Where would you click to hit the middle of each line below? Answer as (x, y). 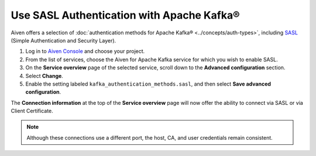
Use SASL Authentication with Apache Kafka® (125, 15)
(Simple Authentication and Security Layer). (63, 40)
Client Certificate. (32, 111)
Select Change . (44, 76)
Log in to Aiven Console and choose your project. (85, 51)
